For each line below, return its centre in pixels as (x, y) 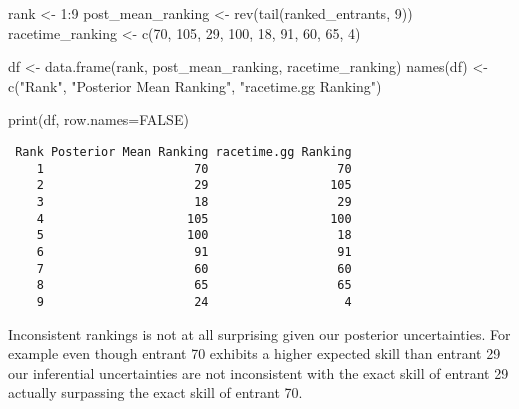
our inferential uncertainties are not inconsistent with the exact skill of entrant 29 (258, 372)
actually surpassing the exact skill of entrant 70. (155, 392)
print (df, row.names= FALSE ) (98, 119)
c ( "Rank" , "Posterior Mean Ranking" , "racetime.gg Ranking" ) (195, 85)
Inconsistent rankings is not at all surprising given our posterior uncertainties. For (259, 333)
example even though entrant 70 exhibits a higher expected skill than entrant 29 (254, 353)
